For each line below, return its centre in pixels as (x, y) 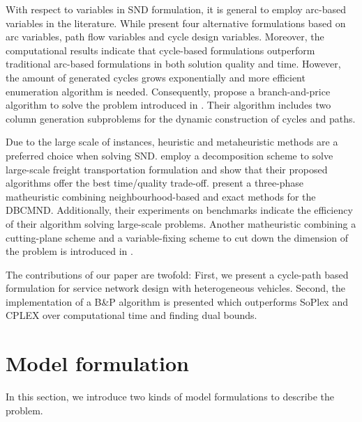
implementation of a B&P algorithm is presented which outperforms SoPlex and (177, 301)
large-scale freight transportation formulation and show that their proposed (167, 169)
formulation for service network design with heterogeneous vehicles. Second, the (175, 288)
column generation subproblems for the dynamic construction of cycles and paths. (181, 118)
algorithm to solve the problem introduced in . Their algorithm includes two (168, 105)
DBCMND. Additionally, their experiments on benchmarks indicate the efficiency (179, 210)
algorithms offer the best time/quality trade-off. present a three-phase (155, 183)
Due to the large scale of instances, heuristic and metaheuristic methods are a (172, 142)
